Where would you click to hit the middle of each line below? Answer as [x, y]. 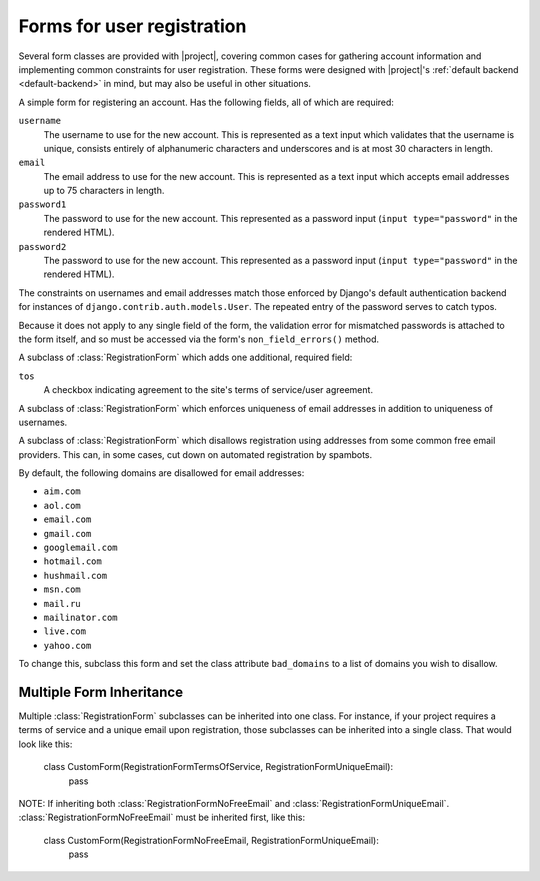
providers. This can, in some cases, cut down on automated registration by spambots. [195, 454]
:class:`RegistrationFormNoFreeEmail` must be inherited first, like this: [161, 817]
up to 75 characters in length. [104, 191]
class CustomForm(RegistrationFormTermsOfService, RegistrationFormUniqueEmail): [218, 767]
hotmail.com [72, 561]
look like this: [45, 744]
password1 [42, 204]
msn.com [62, 589]
